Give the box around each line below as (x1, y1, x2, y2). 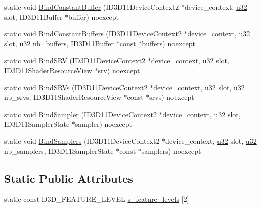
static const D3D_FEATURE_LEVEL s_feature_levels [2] (4, 194, 189, 204)
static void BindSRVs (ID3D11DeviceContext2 (4, 82, 148, 92)
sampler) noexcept (75, 119, 132, 129)
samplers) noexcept (141, 145, 201, 156)
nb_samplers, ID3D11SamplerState (4, 145, 114, 156)
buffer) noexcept (68, 11, 119, 22)
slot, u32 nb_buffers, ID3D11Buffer (4, 38, 114, 48)
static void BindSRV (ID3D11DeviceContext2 (4, 55, 146, 66)
